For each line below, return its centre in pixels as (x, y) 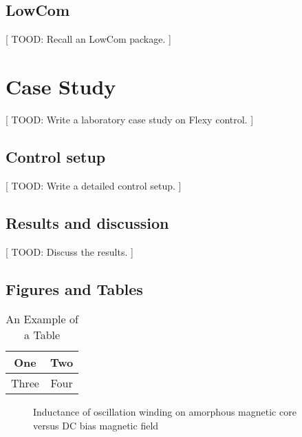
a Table (42, 335)
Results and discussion (87, 222)
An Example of (42, 319)
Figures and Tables (74, 288)
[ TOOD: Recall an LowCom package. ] (88, 39)
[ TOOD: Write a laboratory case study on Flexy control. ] (130, 119)
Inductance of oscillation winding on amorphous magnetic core (165, 412)
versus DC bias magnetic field (96, 425)
